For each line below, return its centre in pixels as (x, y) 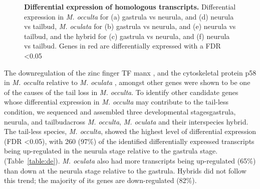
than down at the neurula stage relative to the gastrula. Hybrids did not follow (125, 170)
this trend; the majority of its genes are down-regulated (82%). (100, 180)
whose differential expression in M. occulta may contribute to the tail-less (116, 102)
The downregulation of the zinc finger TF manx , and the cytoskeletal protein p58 (130, 72)
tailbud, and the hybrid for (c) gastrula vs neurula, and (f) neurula (127, 36)
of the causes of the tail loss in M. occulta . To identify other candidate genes (121, 92)
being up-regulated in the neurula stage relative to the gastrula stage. (111, 151)
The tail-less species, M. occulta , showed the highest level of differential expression (130, 131)
